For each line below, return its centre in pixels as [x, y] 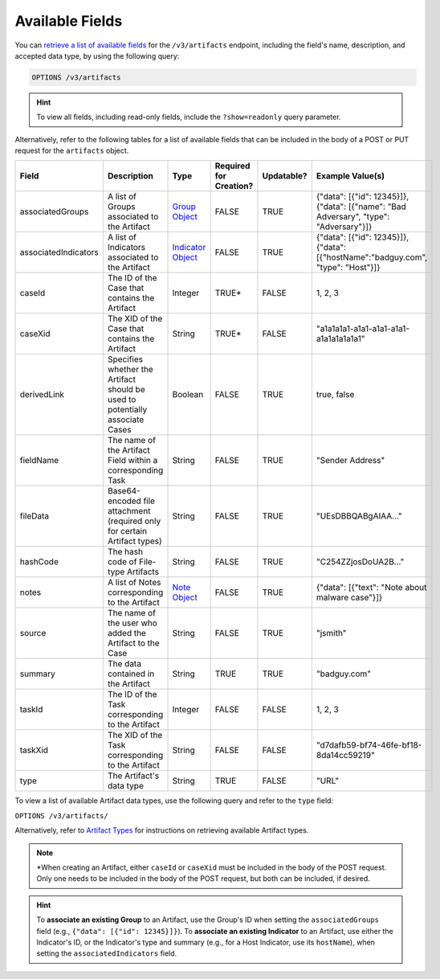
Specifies [125, 359]
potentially [127, 410]
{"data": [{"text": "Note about [371, 588]
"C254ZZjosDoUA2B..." [360, 562]
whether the [130, 370]
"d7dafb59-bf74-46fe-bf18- [369, 745]
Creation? [234, 186]
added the [126, 633]
